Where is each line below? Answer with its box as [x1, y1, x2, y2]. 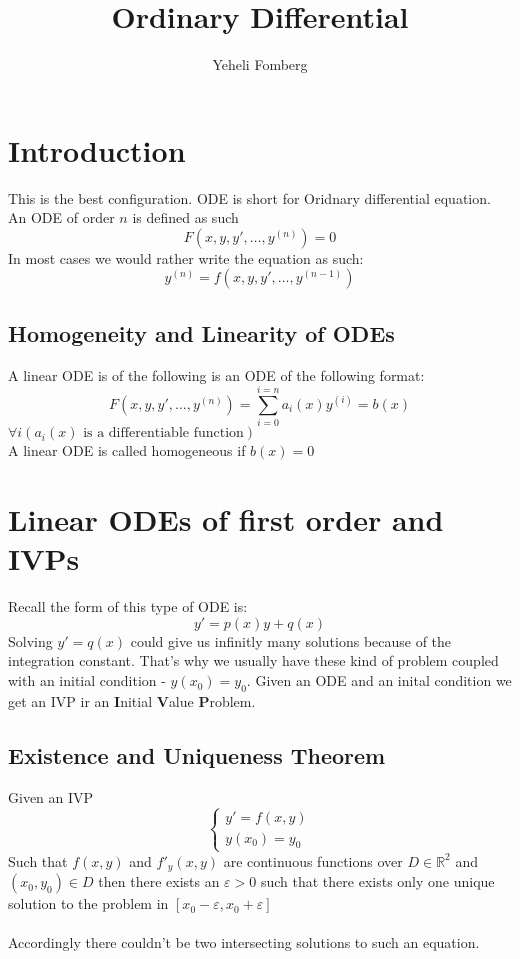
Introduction [8, 129, 186, 170]
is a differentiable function [83, 426, 244, 441]
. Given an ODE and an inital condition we [246, 670, 512, 691]
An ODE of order [8, 207, 115, 228]
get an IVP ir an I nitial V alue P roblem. [8, 690, 256, 711]
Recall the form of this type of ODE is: [8, 596, 248, 617]
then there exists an [98, 871, 220, 892]
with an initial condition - [8, 670, 166, 691]
